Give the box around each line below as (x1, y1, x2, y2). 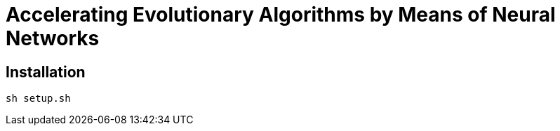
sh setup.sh (6, 93, 71, 105)
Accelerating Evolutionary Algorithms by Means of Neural (6, 3, 556, 26)
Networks (6, 26, 100, 50)
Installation (6, 63, 86, 81)
